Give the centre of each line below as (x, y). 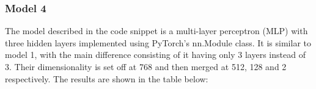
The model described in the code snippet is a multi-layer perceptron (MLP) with (156, 31)
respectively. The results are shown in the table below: (107, 78)
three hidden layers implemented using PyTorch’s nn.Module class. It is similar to (158, 42)
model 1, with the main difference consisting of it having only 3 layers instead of (155, 55)
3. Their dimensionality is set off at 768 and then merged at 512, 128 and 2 (146, 66)
